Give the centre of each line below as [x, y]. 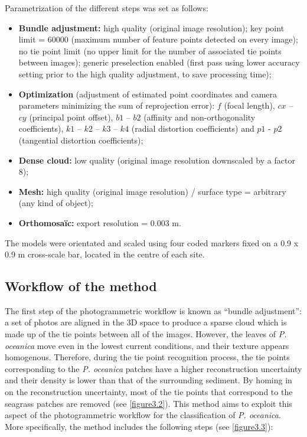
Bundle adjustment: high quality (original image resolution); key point [151, 27]
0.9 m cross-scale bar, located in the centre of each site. [105, 254]
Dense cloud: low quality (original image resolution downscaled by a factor [157, 160]
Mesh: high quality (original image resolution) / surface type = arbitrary [152, 191]
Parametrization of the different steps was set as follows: [107, 8]
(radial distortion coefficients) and [193, 128]
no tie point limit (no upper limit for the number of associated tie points [150, 50]
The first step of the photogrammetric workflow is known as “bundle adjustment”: [153, 310]
